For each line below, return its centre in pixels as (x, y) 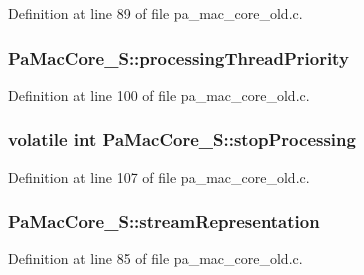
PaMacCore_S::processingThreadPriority (178, 57)
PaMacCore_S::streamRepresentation (164, 221)
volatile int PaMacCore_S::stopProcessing (182, 139)
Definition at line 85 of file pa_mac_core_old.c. (155, 258)
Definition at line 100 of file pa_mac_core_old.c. (159, 94)
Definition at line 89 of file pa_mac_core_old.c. (155, 13)
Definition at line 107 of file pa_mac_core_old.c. (159, 176)
